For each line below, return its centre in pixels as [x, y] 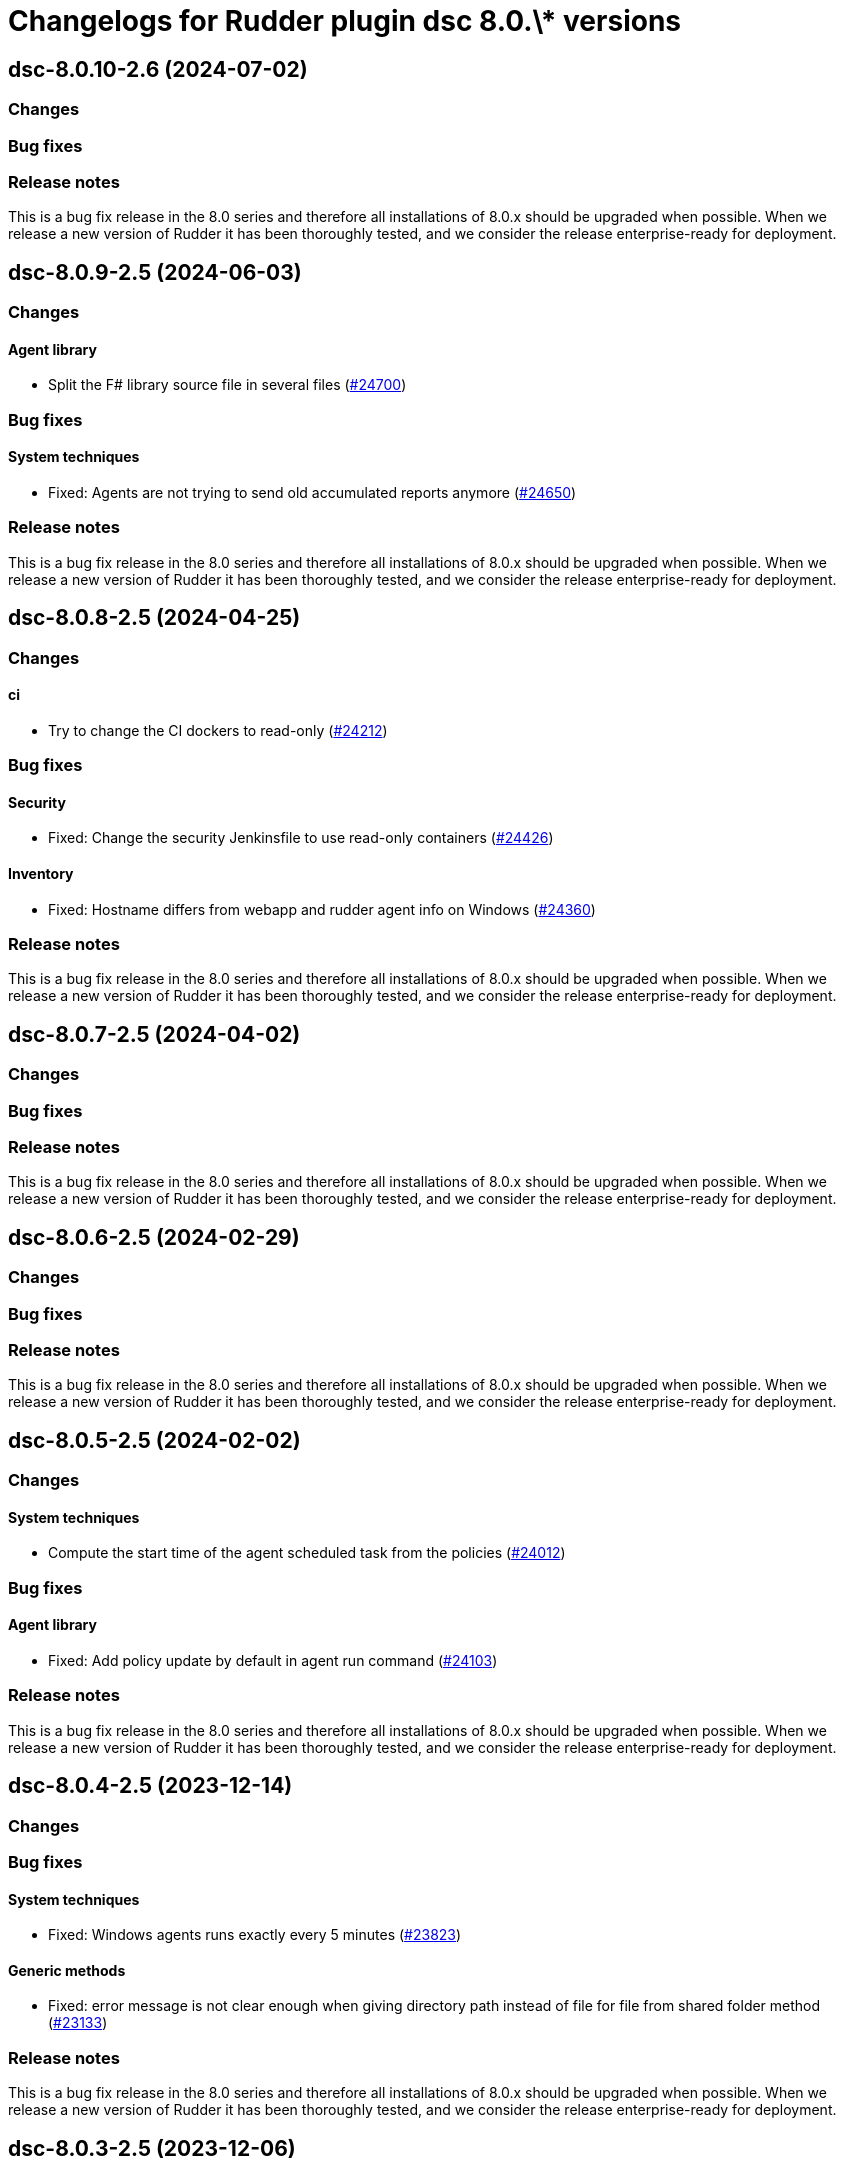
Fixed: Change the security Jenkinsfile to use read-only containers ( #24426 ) [301, 838]
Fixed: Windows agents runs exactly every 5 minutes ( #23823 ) [255, 1935]
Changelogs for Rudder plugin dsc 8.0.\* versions [344, 21]
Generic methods [67, 1970]
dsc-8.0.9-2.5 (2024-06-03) [155, 272]
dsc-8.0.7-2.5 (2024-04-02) [154, 1034]
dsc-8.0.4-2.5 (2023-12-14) [150, 1786]
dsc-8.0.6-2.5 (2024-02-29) [154, 1237]
